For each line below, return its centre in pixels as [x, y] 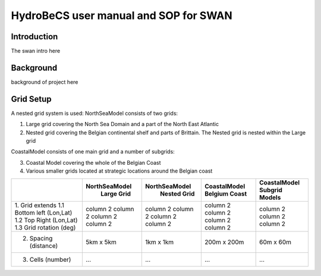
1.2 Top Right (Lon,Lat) [46, 220]
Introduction [34, 37]
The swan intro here [36, 51]
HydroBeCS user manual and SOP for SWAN [122, 15]
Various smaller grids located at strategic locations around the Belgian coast [119, 171]
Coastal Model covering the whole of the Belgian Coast [93, 162]
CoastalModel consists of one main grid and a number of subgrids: [93, 152]
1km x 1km [159, 242]
